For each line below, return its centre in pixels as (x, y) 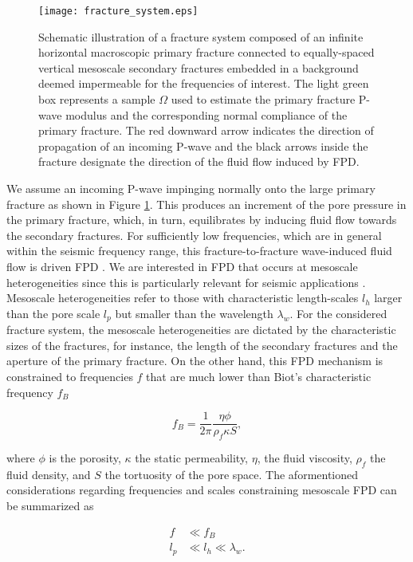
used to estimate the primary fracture (263, 99)
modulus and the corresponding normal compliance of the (206, 114)
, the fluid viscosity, (305, 458)
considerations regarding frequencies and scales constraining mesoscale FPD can (202, 490)
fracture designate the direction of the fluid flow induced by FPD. (199, 161)
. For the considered (338, 313)
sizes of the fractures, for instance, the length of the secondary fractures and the (202, 345)
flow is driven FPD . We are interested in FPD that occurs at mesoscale (182, 266)
